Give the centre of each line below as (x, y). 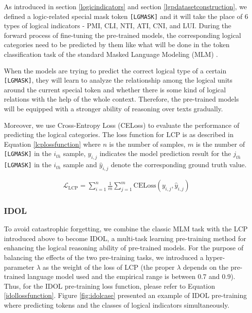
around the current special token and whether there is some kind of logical (115, 89)
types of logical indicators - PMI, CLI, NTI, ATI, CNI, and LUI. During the (118, 26)
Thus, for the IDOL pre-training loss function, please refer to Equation (109, 286)
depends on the (206, 267)
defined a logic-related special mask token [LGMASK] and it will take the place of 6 (126, 16)
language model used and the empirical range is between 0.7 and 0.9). (131, 276)
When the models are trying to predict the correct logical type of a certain (115, 70)
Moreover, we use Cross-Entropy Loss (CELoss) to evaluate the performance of (122, 125)
